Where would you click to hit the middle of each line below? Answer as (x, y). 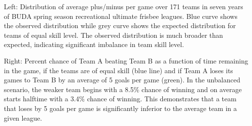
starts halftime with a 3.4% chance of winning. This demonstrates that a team (120, 99)
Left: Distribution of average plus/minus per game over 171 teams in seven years (124, 6)
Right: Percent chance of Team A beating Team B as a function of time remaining (126, 60)
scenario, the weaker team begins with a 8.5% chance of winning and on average (123, 89)
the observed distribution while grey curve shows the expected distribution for (120, 25)
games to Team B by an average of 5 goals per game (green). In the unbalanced (122, 80)
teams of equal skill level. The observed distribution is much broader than (114, 35)
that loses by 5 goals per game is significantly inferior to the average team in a (120, 108)
